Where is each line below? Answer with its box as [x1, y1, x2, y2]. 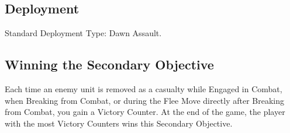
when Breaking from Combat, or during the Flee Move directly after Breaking [5, 94, 285, 106]
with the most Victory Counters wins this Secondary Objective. [5, 117, 233, 129]
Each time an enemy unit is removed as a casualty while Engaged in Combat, [5, 83, 282, 94]
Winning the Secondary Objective [5, 55, 214, 73]
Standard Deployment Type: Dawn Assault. [5, 27, 162, 39]
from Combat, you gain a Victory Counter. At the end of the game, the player [5, 106, 285, 118]
